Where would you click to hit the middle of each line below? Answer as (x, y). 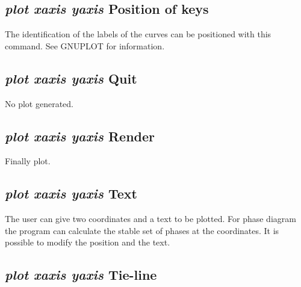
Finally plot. (28, 161)
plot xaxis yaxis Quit (71, 78)
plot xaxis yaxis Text (71, 193)
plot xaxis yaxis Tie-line (81, 275)
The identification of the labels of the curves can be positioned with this (138, 34)
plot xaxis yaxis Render (80, 136)
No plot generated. (39, 103)
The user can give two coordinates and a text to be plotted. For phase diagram (150, 219)
